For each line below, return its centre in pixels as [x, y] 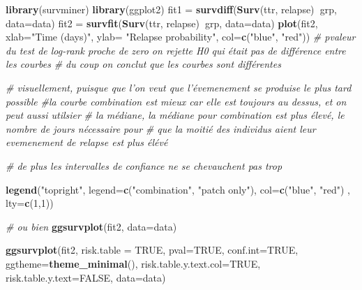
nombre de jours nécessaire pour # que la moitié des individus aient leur [161, 128]
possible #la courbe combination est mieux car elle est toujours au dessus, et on [176, 101]
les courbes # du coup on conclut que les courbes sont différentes [143, 64]
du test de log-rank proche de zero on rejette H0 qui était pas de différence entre [176, 50]
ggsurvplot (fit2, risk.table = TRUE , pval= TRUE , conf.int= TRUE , [152, 250]
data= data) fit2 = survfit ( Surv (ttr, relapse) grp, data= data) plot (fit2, [162, 23]
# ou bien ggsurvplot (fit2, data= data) [91, 226]
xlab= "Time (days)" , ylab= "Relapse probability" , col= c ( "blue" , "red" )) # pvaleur [181, 37]
